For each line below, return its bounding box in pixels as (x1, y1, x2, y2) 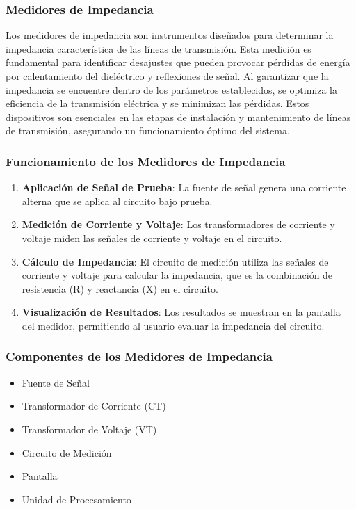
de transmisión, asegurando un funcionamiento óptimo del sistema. (6, 123, 290, 138)
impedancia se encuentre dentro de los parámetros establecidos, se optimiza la (6, 82, 337, 97)
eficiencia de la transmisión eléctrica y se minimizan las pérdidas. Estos (6, 96, 309, 111)
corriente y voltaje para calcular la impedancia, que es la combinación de (22, 268, 333, 282)
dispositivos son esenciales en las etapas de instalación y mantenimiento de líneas (6, 109, 351, 124)
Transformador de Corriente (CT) (22, 398, 166, 413)
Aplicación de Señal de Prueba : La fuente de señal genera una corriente (22, 180, 346, 195)
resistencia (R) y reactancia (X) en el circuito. (22, 281, 218, 296)
